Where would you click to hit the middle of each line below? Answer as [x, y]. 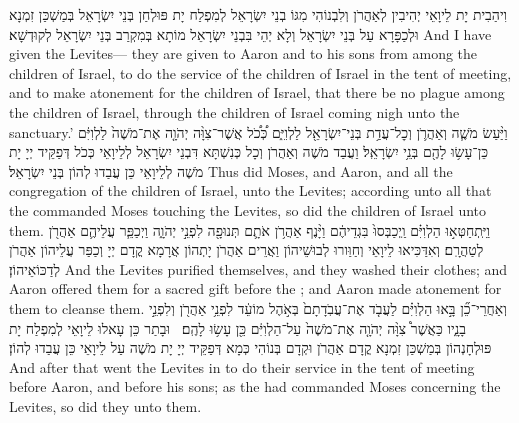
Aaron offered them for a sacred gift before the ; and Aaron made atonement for [255, 288]
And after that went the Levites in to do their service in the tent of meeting [242, 366]
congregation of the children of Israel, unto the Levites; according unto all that [250, 190]
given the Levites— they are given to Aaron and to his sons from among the [243, 53]
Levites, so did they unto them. [105, 405]
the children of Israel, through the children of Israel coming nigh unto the [234, 111]
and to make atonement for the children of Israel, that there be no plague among [257, 92]
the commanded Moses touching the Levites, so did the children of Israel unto [248, 209]
